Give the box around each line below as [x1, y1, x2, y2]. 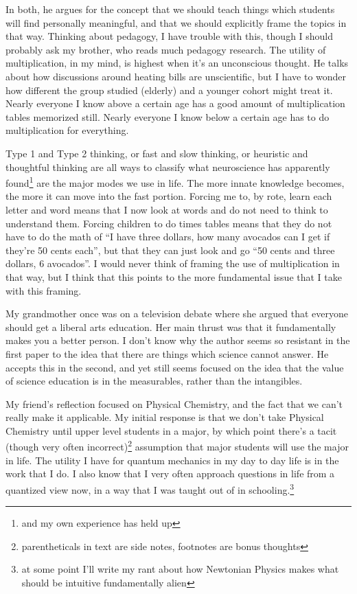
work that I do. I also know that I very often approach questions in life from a [5, 466, 335, 481]
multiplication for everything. [5, 123, 129, 137]
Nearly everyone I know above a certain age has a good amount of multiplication [5, 96, 345, 111]
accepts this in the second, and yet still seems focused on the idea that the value [5, 360, 344, 374]
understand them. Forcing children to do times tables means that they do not [5, 216, 332, 230]
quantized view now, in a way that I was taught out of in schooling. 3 [5, 480, 295, 496]
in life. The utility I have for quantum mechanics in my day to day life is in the [5, 453, 339, 467]
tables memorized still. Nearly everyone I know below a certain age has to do [5, 109, 330, 124]
